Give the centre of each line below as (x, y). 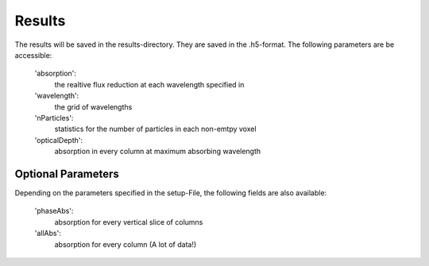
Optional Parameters (67, 173)
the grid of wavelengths (93, 106)
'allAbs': (48, 233)
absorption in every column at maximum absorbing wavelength (158, 152)
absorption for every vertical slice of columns (129, 222)
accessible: (33, 55)
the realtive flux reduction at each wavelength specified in (149, 84)
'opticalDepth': (59, 140)
